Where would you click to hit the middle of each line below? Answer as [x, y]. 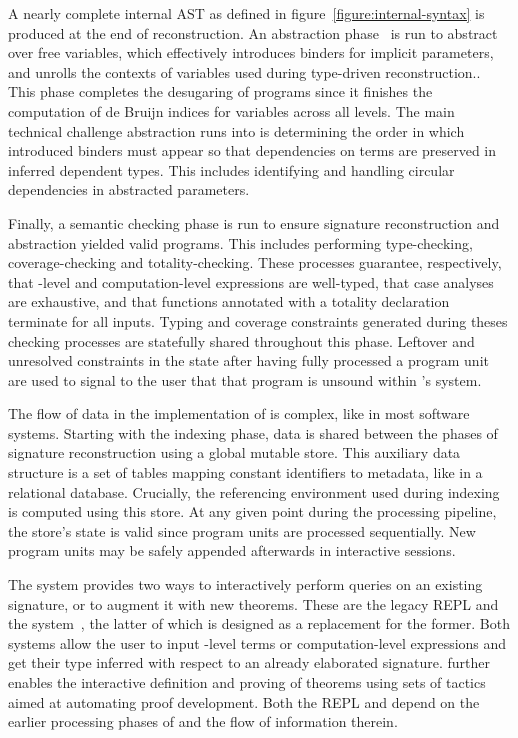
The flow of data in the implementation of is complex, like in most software [239, 413]
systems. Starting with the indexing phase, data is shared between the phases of [253, 432]
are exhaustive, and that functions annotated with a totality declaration [229, 301]
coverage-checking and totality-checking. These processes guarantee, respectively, [255, 262]
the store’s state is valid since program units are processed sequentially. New [242, 530]
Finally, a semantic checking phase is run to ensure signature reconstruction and [254, 222]
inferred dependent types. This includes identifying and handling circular [231, 169]
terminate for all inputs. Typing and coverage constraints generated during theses [258, 320]
